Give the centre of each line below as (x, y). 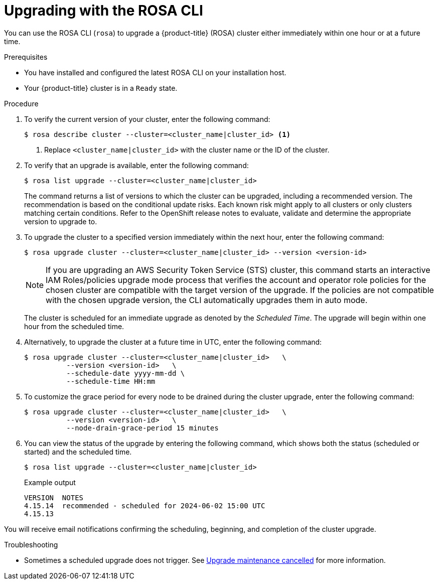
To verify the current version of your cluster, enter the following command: (147, 119)
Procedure (21, 103)
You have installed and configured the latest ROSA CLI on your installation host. (155, 72)
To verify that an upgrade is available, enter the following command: (136, 165)
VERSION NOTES (54, 497)
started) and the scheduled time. (78, 452)
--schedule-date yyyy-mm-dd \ (126, 373)
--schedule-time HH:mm (111, 381)
